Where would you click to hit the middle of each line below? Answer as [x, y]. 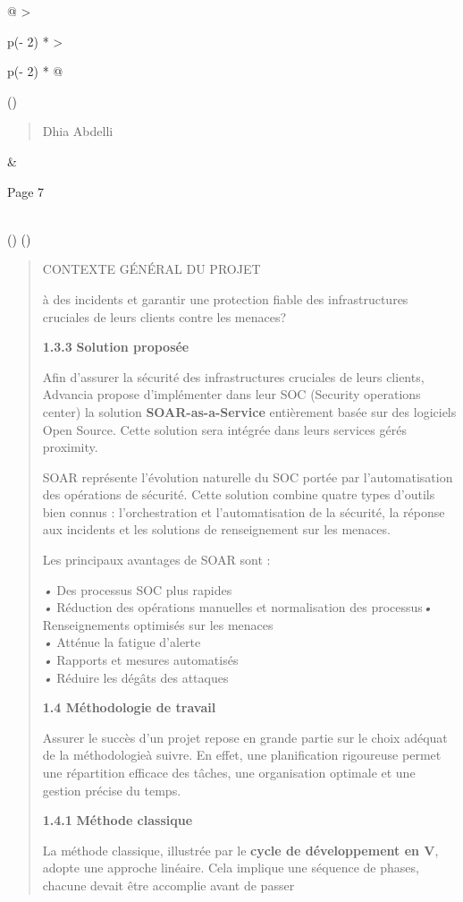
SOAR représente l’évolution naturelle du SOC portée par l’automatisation [248, 477]
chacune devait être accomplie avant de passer [168, 885]
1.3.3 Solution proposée [116, 347]
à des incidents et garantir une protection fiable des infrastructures [225, 298]
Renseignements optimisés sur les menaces [158, 624]
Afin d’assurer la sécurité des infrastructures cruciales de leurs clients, [233, 376]
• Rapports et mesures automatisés [140, 660]
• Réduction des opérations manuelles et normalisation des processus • [237, 607]
